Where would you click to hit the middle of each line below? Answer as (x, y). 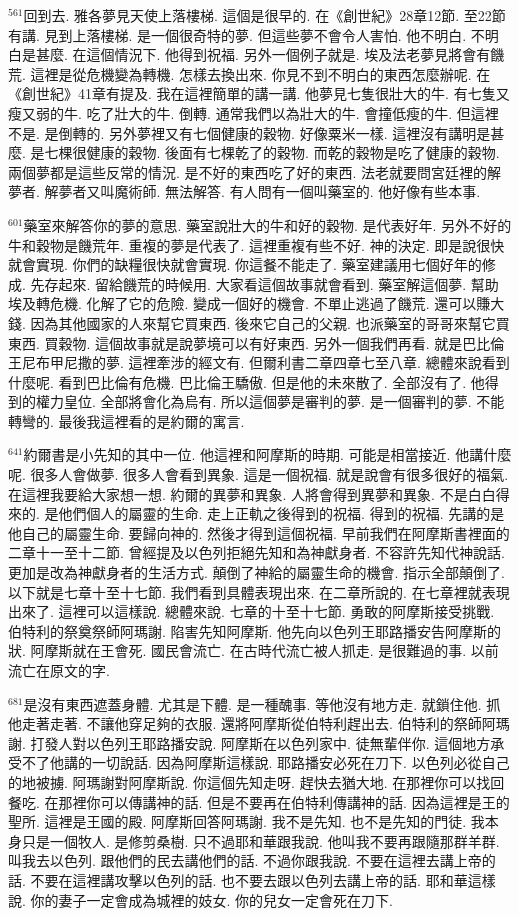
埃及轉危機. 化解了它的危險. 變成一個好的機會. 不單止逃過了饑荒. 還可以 (242, 303)
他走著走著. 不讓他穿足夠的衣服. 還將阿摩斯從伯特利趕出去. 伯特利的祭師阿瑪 (259, 723)
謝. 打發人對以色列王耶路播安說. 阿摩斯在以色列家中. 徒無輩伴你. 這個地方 (249, 742)
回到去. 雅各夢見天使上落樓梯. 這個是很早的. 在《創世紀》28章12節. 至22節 (264, 15)
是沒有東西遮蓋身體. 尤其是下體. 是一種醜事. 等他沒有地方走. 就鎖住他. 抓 (262, 703)
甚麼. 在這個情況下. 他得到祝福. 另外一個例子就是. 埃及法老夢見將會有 (263, 54)
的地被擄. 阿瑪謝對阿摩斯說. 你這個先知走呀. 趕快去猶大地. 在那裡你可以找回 (256, 781)
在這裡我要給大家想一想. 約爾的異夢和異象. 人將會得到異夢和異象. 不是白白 (252, 493)
